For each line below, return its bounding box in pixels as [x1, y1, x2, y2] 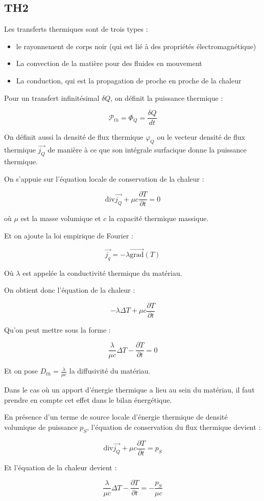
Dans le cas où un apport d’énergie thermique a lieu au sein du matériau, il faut [4, 384, 255, 395]
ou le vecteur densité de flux [157, 132, 245, 142]
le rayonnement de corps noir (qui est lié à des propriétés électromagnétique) [16, 40, 256, 51]
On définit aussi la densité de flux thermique [4, 132, 143, 142]
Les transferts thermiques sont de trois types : [4, 24, 148, 34]
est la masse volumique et [20, 213, 101, 224]
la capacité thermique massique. [108, 213, 209, 224]
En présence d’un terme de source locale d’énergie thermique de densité [4, 411, 228, 422]
